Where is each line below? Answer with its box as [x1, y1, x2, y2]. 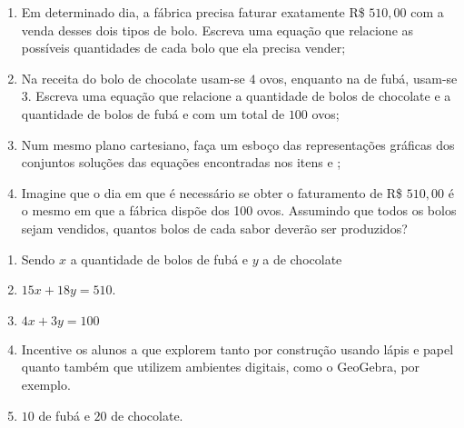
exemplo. [21, 374, 71, 393]
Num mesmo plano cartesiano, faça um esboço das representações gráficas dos [21, 134, 455, 154]
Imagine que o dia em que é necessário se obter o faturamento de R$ [21, 183, 403, 202]
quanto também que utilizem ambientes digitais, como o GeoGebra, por [21, 357, 420, 376]
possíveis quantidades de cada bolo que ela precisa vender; [21, 38, 346, 57]
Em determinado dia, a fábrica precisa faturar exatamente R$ [21, 3, 365, 21]
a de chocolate [262, 249, 342, 268]
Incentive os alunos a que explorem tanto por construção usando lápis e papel [21, 339, 454, 358]
